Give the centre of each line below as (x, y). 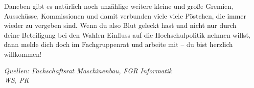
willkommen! (23, 54)
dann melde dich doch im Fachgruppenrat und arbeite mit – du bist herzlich (118, 44)
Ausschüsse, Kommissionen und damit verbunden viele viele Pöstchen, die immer (125, 15)
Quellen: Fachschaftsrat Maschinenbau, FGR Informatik (88, 70)
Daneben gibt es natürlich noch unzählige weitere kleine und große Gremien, (119, 6)
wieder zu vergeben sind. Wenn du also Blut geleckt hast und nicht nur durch (120, 25)
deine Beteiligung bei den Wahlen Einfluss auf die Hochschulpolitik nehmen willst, (127, 34)
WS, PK (17, 80)
